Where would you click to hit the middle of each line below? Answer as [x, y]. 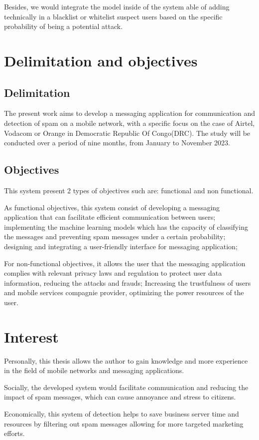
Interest [31, 336]
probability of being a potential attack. [64, 26]
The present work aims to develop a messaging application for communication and [130, 113]
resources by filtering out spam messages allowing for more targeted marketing [124, 423]
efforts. [14, 433]
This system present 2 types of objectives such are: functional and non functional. [129, 190]
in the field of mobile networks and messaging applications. [94, 370]
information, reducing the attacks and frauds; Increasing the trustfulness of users [128, 282]
